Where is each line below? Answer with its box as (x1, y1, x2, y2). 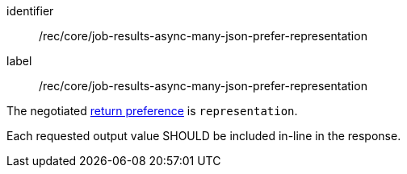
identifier (6, 4, 54, 18)
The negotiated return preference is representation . (6, 104, 298, 118)
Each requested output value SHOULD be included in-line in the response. (6, 129, 401, 143)
